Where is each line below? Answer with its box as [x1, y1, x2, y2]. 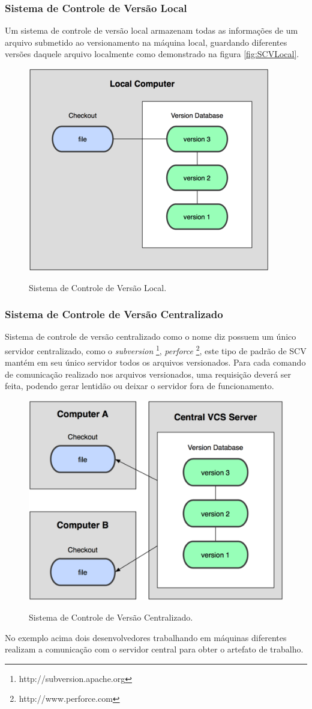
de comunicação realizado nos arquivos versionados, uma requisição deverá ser [5, 367, 292, 380]
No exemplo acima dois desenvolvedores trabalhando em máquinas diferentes [5, 631, 287, 643]
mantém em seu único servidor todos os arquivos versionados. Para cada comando [5, 356, 306, 369]
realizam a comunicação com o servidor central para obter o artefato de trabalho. [5, 643, 304, 655]
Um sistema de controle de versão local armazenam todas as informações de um [5, 24, 298, 37]
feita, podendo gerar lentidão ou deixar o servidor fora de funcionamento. [5, 379, 274, 392]
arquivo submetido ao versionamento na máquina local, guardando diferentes [5, 35, 287, 48]
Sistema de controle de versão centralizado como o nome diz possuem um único [5, 330, 296, 343]
